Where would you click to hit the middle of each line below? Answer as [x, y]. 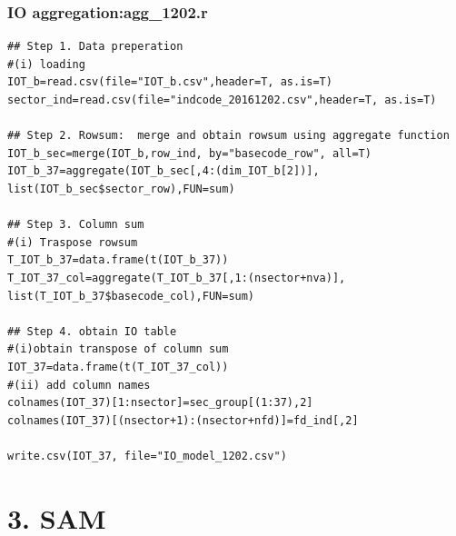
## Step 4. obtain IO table [92, 331]
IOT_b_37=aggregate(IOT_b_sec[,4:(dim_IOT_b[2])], [164, 171]
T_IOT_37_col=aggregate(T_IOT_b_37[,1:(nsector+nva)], [177, 278]
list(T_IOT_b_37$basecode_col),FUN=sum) [131, 296]
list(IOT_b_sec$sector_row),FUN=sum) [121, 189]
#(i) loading [46, 64]
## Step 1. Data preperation [95, 47]
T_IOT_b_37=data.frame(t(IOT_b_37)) [118, 260]
